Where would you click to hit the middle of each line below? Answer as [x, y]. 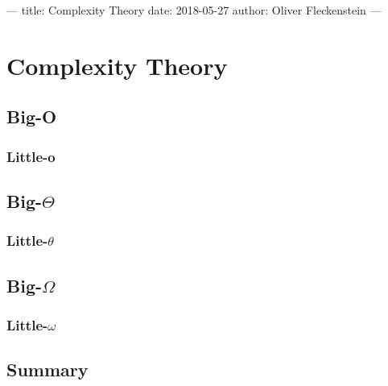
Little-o [31, 156]
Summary [47, 369]
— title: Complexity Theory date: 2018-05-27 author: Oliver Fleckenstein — [194, 10]
